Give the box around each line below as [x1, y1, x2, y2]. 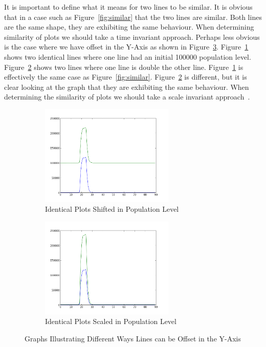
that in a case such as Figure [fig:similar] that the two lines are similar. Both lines [4, 11, 262, 22]
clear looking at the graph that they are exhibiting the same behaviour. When [4, 81, 249, 92]
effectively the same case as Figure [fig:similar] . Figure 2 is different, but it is [4, 71, 247, 82]
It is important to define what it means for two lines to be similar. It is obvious [4, 2, 253, 12]
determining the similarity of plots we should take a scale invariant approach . [4, 91, 250, 102]
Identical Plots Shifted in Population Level [45, 204, 179, 214]
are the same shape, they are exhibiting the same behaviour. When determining [4, 21, 254, 32]
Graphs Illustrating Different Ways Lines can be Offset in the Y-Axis [25, 333, 241, 343]
